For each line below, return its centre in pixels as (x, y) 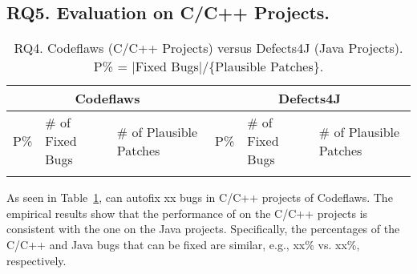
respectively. (36, 260)
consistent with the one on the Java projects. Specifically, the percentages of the (203, 229)
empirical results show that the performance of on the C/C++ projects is (187, 213)
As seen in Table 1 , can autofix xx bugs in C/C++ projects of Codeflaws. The (200, 197)
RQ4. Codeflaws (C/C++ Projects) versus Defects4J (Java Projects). (208, 48)
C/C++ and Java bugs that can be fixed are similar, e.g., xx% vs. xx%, (183, 244)
